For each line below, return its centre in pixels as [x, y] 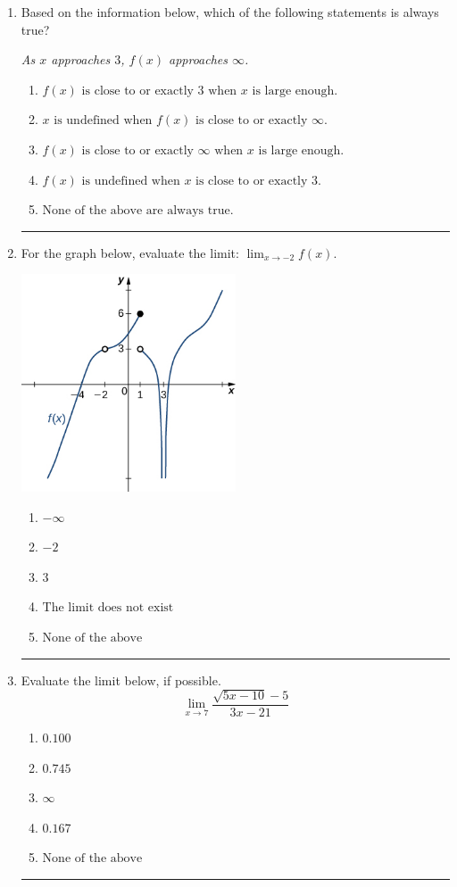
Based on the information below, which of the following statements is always [230, 12]
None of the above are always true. [138, 211]
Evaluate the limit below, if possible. [121, 680]
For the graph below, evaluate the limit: [130, 252]
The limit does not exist [108, 608]
